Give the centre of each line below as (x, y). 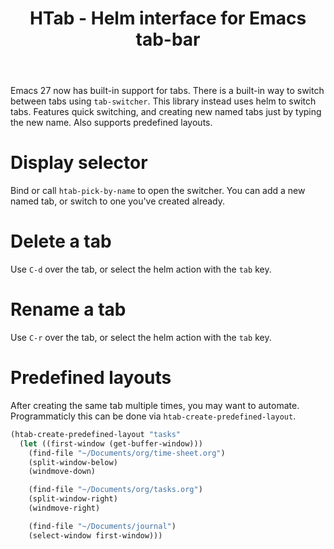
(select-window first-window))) (95, 535)
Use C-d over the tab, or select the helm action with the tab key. (141, 269)
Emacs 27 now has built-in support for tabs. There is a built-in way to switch (167, 91)
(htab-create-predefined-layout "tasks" (96, 434)
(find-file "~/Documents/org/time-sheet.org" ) (127, 453)
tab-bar (168, 39)
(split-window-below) (73, 462)
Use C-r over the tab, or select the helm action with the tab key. (141, 337)
